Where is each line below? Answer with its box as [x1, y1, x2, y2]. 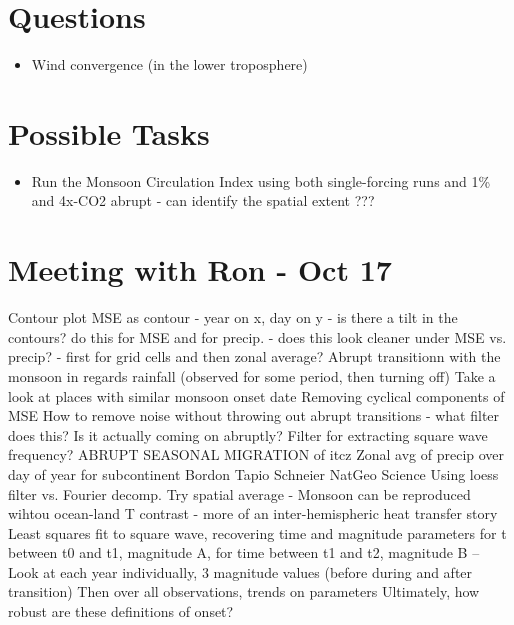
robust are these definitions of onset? [8, 601, 234, 622]
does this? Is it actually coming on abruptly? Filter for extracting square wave [8, 424, 488, 445]
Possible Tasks [8, 112, 210, 153]
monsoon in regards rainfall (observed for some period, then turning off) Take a [8, 365, 496, 386]
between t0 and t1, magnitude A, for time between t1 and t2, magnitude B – [8, 542, 480, 563]
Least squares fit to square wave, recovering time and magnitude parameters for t [8, 522, 507, 543]
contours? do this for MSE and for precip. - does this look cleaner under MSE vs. [8, 326, 507, 347]
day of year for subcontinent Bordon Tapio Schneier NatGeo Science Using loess [8, 463, 499, 484]
